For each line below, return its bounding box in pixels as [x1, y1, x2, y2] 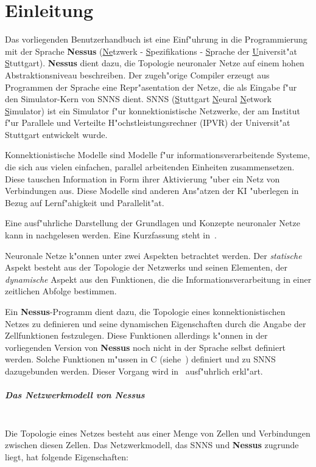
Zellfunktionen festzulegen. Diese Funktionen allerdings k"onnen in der [5, 329, 268, 342]
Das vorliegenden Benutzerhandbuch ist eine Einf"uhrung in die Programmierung [5, 33, 307, 46]
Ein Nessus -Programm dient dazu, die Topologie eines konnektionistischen [5, 305, 286, 317]
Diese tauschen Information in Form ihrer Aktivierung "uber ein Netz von [5, 172, 280, 185]
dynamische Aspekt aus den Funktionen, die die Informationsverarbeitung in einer [5, 272, 312, 285]
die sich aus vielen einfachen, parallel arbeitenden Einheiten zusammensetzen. [5, 161, 295, 173]
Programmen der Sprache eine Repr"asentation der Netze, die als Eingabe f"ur [5, 80, 297, 93]
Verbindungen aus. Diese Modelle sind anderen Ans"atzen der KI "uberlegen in [5, 184, 299, 197]
